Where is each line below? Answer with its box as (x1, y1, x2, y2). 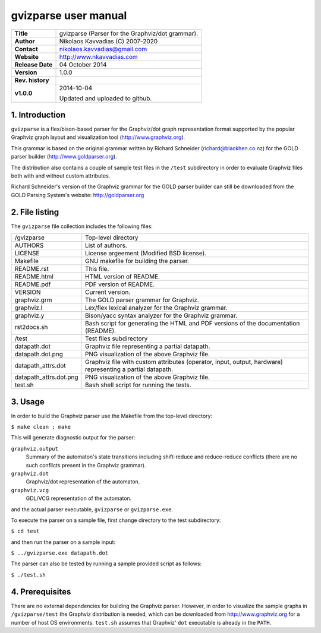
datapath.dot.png (14, 350, 64, 359)
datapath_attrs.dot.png (14, 373, 78, 381)
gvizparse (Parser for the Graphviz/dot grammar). (59, 29, 199, 37)
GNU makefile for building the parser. (85, 257, 190, 265)
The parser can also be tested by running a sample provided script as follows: (11, 560, 202, 567)
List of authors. (85, 241, 127, 249)
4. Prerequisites (11, 587, 71, 597)
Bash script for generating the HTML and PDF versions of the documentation (85, 319, 300, 328)
